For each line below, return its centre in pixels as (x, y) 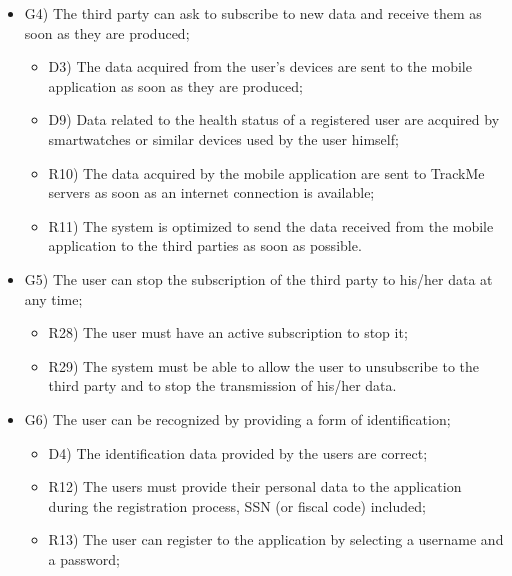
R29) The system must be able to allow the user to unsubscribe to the (263, 365)
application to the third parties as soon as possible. (205, 245)
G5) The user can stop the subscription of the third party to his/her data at (258, 278)
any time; (53, 298)
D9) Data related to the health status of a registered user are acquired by (274, 119)
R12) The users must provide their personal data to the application (255, 486)
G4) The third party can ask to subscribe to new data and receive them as (253, 13)
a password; (84, 558)
